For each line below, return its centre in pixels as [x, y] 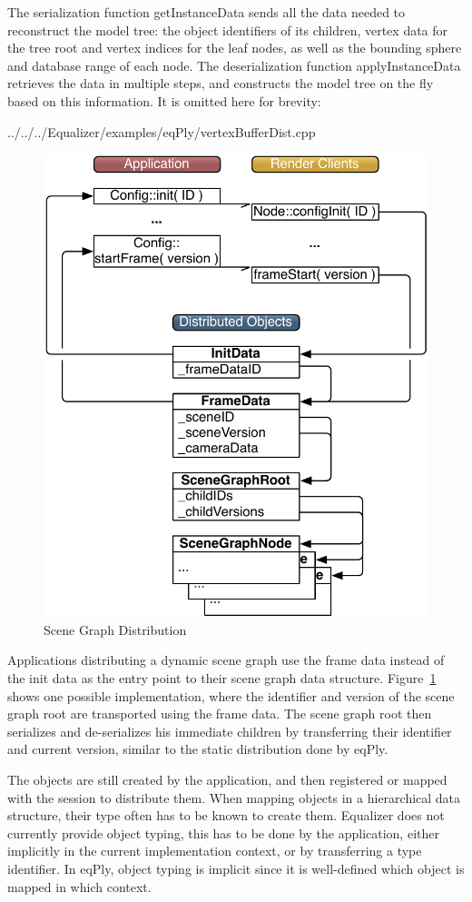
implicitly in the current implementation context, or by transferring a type [215, 851]
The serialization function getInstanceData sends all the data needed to [206, 12]
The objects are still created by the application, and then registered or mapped [227, 779]
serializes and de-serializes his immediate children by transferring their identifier [230, 731]
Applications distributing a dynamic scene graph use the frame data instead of [226, 660]
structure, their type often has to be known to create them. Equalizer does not [226, 815]
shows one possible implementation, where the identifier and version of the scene [231, 695]
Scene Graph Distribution [115, 629]
